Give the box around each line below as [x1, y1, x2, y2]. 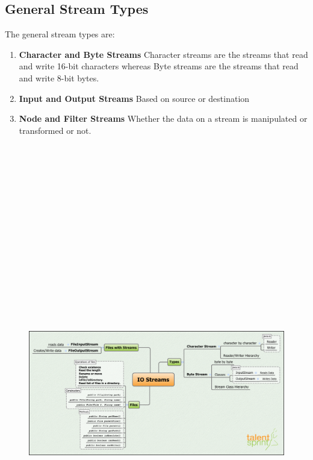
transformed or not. [19, 124, 91, 136]
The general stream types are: [5, 28, 115, 40]
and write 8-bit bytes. [19, 71, 99, 84]
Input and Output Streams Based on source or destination [19, 92, 250, 104]
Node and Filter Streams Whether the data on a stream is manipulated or [19, 112, 308, 125]
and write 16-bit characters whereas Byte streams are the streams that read [19, 60, 299, 72]
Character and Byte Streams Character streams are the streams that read [19, 48, 308, 60]
